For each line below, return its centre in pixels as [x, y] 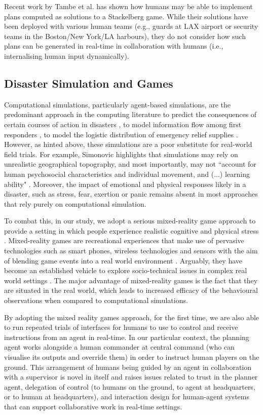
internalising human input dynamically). [67, 55]
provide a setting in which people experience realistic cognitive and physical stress [131, 230]
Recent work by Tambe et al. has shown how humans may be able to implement [128, 6]
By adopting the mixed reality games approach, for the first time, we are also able [132, 317]
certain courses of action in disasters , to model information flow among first [123, 124]
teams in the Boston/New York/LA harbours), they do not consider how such [125, 36]
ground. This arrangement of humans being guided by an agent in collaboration [128, 367]
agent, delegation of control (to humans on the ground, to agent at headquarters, [130, 386]
